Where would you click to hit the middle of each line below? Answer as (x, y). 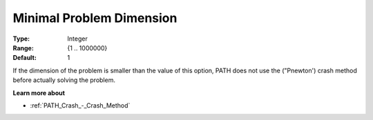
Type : (21, 39)
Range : (23, 48)
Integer (77, 39)
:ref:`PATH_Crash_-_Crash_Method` (80, 105)
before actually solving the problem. (64, 80)
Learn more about (39, 92)
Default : (25, 58)
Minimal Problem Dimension (95, 18)
